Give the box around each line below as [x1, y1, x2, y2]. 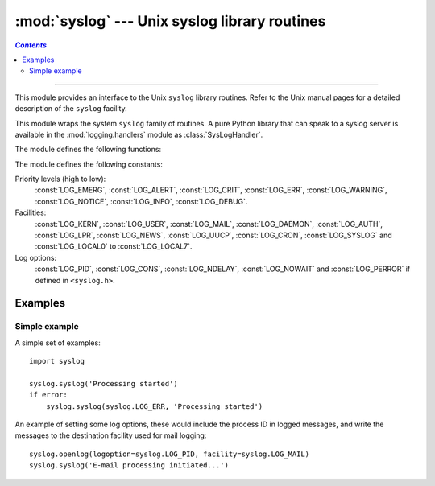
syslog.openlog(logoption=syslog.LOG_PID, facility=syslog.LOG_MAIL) [29, 449, 310, 459]
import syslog [29, 356, 85, 366]
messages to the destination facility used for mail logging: [14, 430, 207, 440]
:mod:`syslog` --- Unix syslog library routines [14, 12, 326, 30]
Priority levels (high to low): [14, 174, 106, 184]
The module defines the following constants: [14, 159, 163, 169]
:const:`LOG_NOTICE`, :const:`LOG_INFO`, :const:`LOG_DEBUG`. [35, 196, 248, 206]
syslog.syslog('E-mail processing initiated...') [29, 461, 230, 470]
